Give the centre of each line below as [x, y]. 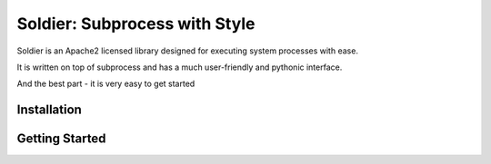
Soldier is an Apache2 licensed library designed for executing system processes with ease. [188, 51]
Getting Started [61, 139]
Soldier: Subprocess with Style [136, 24]
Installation [49, 110]
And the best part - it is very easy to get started [106, 84]
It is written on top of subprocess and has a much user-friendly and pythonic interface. [180, 67]
